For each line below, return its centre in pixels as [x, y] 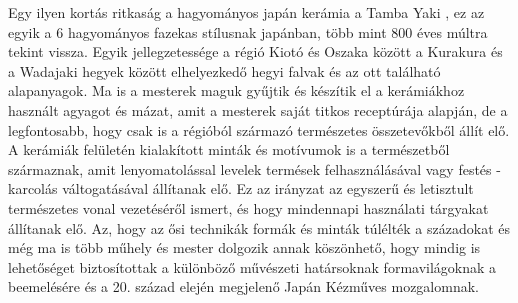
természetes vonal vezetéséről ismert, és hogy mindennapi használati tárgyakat [248, 207]
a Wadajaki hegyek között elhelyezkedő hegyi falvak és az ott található [224, 70]
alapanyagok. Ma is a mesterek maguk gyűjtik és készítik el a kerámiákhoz [236, 90]
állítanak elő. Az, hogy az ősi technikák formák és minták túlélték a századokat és [259, 227]
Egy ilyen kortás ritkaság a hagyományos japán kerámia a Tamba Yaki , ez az [246, 12]
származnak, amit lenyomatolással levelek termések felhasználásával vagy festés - [254, 168]
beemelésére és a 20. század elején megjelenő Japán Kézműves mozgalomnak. [243, 286]
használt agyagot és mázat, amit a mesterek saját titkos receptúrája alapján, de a [258, 109]
